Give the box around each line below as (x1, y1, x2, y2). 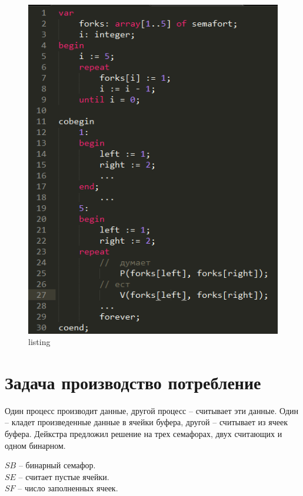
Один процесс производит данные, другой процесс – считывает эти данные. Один (5, 404, 299, 416)
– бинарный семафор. (18, 459, 96, 471)
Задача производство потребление (5, 370, 261, 394)
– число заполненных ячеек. (18, 482, 118, 494)
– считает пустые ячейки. (18, 470, 109, 482)
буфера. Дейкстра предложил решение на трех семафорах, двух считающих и (5, 428, 282, 440)
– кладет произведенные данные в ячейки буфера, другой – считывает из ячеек (5, 416, 288, 428)
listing (28, 336, 51, 348)
